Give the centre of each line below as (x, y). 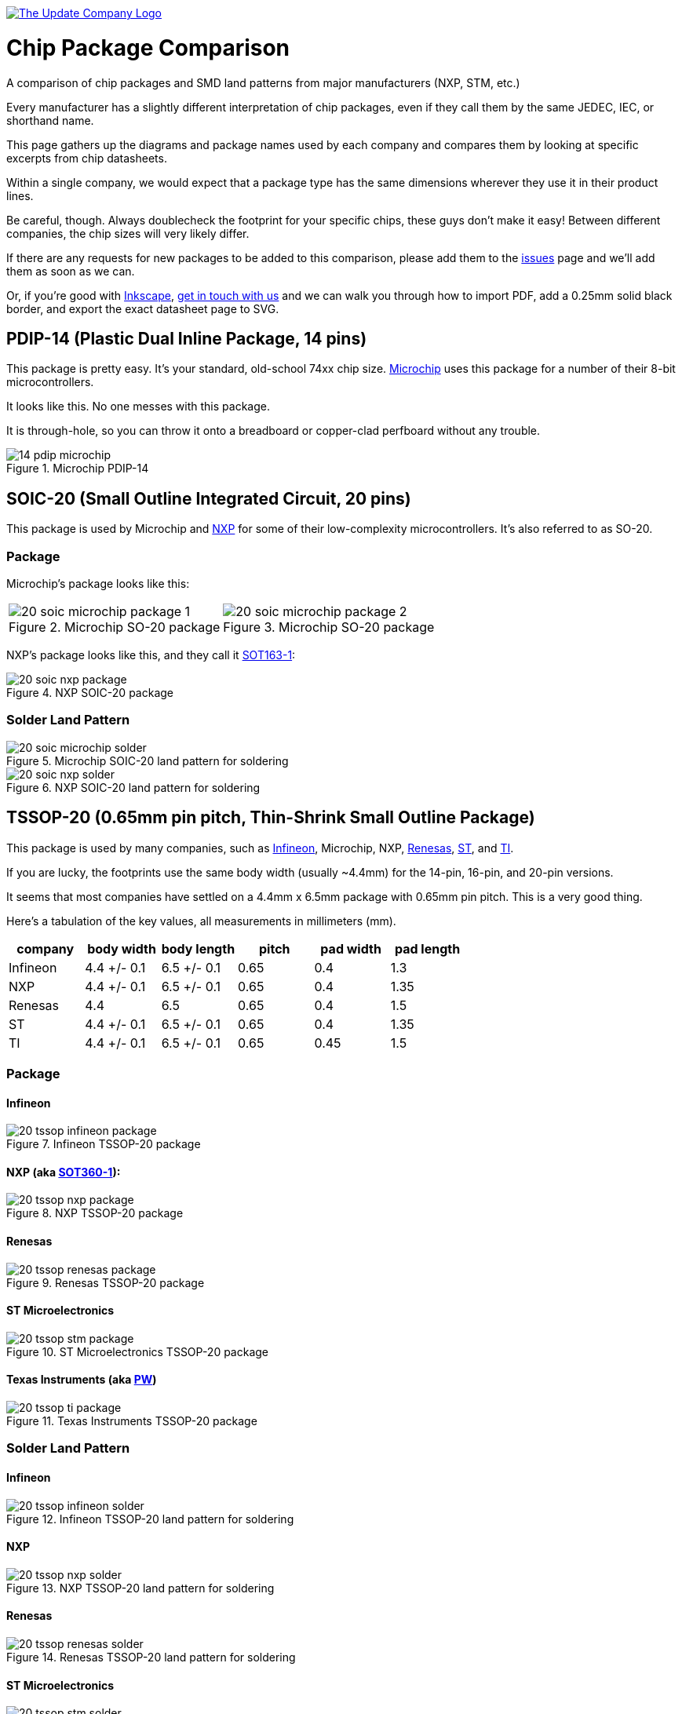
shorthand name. (50, 120)
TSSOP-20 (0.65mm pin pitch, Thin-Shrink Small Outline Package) (271, 818)
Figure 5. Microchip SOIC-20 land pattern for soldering (148, 760)
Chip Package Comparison (148, 47)
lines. (20, 195)
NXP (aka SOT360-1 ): (64, 1172)
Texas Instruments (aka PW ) (82, 1380)
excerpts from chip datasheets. (87, 158)
